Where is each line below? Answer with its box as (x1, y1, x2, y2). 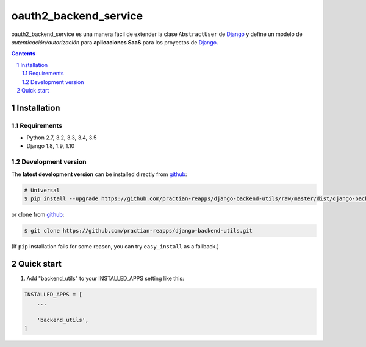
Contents (11, 50, 36, 57)
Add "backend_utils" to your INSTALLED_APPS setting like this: (26, 275, 184, 282)
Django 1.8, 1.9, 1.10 (26, 142, 75, 150)
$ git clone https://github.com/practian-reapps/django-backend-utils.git (24, 227, 253, 234)
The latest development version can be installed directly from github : (11, 170, 187, 178)
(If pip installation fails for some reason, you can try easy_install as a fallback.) (11, 242, 220, 250)
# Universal (24, 186, 60, 194)
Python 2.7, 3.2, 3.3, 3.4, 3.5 (26, 134, 97, 141)
